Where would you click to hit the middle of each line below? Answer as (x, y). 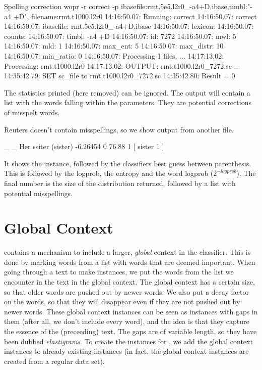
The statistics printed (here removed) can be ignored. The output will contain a (127, 92)
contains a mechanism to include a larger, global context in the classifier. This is (127, 252)
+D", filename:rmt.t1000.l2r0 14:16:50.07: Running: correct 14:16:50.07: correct (135, 16)
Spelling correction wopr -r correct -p (61, 6)
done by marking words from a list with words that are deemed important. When (130, 262)
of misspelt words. (32, 112)
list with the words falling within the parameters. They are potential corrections (128, 102)
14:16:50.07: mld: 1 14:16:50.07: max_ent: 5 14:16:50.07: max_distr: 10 (114, 46)
